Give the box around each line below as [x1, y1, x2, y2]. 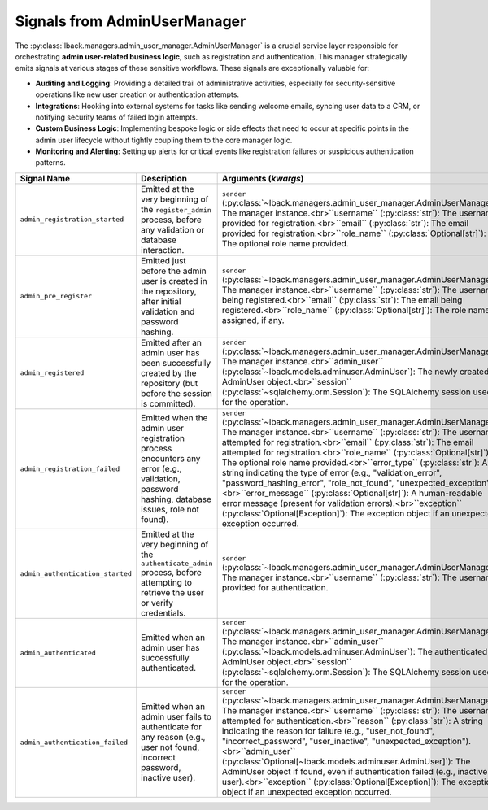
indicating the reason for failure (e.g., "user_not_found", [221, 725, 435, 736]
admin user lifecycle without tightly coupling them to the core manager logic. [35, 135, 293, 145]
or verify [141, 597, 174, 608]
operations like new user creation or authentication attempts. [35, 89, 240, 99]
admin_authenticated [20, 648, 97, 657]
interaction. [141, 244, 185, 255]
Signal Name [20, 172, 71, 184]
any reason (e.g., [141, 732, 206, 743]
